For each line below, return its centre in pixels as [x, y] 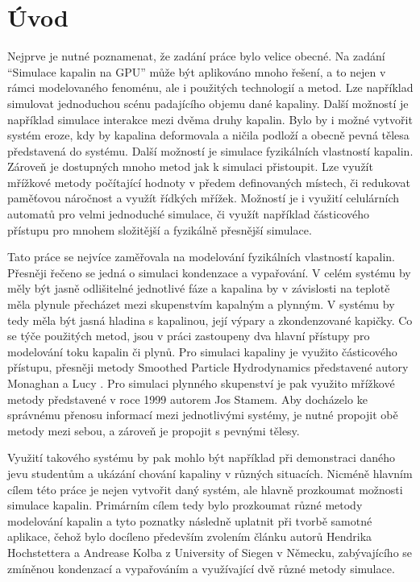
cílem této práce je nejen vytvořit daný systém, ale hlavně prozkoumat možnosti [205, 489]
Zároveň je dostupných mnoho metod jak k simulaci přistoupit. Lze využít [190, 166]
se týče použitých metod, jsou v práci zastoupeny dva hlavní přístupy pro [189, 336]
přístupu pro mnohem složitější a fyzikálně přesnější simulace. [160, 229]
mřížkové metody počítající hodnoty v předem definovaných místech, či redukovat [209, 182]
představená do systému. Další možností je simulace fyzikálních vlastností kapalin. [210, 150]
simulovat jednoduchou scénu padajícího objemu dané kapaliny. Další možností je [208, 103]
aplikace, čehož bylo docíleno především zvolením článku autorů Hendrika [190, 536]
